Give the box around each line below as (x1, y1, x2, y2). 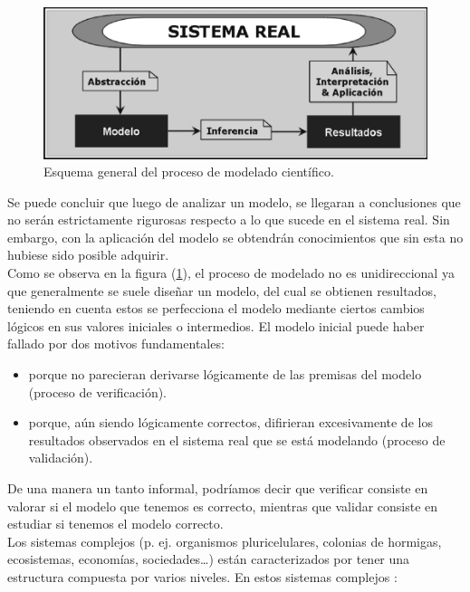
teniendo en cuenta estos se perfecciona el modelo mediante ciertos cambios (7, 299, 425, 318)
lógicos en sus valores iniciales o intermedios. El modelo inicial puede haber (7, 316, 425, 335)
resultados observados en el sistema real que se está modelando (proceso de (28, 430, 446, 449)
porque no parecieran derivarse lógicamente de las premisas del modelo (28, 365, 422, 384)
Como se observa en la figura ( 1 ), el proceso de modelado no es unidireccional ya (7, 263, 455, 282)
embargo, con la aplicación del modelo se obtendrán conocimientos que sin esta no (7, 227, 464, 246)
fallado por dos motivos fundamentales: (7, 334, 225, 353)
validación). (28, 448, 93, 467)
